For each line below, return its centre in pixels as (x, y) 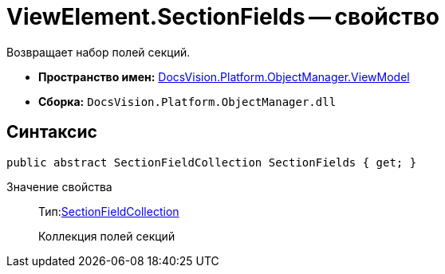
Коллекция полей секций (107, 236)
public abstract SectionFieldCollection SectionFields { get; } (212, 162)
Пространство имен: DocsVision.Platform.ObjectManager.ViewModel (224, 76)
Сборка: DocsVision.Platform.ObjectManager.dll (187, 101)
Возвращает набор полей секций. (98, 52)
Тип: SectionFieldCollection (109, 211)
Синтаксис (52, 132)
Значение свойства (59, 186)
